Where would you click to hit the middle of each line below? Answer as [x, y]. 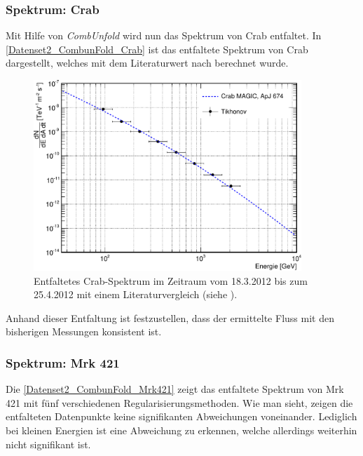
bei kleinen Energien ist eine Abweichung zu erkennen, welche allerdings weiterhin [181, 430]
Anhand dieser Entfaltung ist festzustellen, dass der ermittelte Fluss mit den [170, 317]
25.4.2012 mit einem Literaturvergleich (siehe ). [136, 294]
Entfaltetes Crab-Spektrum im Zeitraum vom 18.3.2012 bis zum [171, 280]
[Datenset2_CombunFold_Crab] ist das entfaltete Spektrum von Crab [157, 49]
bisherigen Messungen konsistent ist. [84, 331]
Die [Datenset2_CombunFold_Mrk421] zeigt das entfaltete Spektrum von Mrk [175, 389]
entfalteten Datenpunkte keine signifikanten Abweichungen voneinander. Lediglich [181, 416]
